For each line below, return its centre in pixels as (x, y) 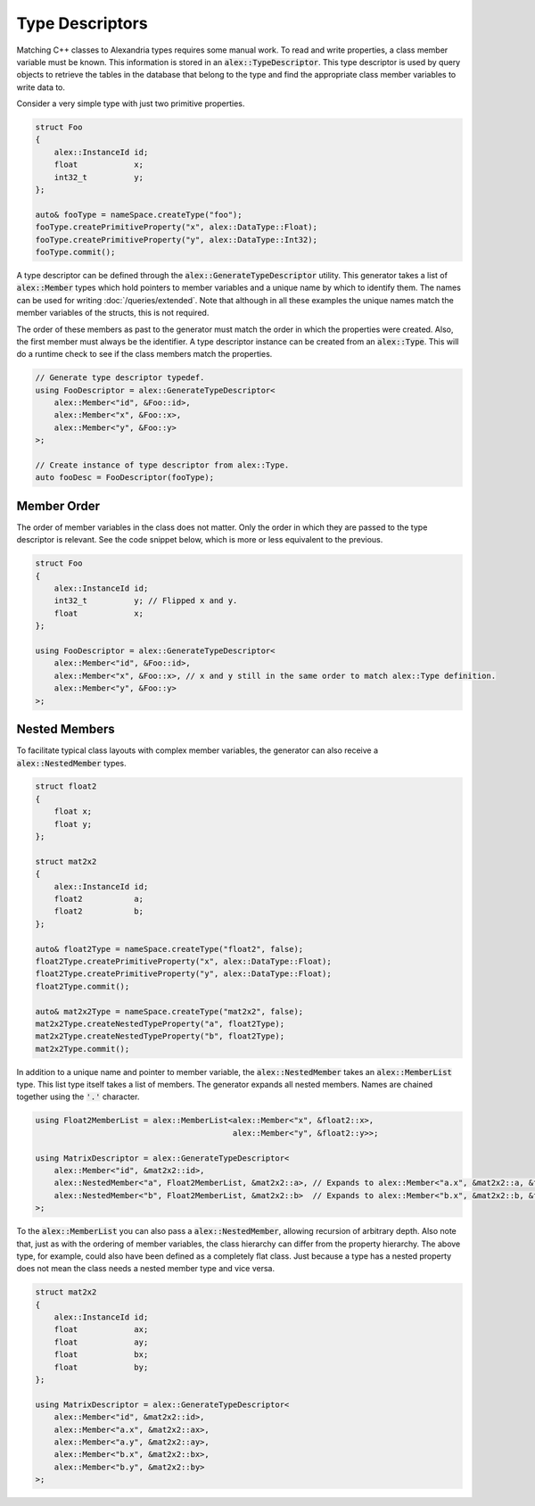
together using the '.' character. (78, 1096)
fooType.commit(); (75, 252)
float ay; (101, 1342)
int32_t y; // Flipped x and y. (146, 601)
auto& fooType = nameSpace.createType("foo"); (139, 215)
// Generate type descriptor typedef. (120, 378)
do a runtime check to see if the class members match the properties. (144, 354)
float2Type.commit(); (82, 986)
